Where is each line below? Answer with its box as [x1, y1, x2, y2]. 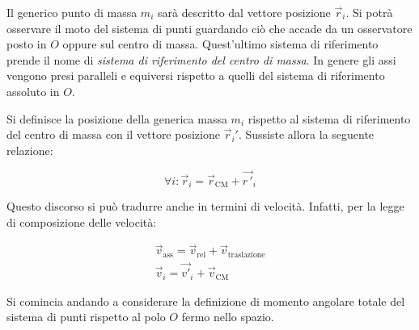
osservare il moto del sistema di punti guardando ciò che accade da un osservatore [6, 19, 413, 36]
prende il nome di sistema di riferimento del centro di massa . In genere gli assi [6, 51, 396, 68]
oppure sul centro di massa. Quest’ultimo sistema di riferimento [62, 36, 379, 52]
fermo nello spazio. [181, 308, 274, 325]
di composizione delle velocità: [6, 213, 157, 230]
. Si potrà [345, 4, 393, 20]
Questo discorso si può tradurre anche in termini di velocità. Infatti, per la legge [6, 198, 404, 215]
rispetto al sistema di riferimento [248, 110, 411, 127]
